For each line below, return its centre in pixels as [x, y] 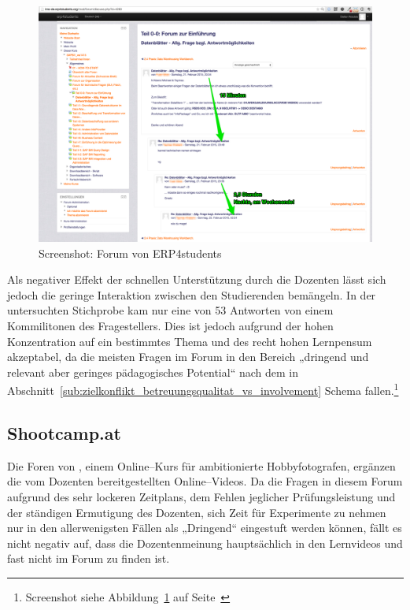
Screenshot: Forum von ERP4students [130, 253]
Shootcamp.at [64, 432]
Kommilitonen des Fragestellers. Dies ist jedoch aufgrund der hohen [170, 325]
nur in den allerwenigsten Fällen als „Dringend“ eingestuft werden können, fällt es [205, 528]
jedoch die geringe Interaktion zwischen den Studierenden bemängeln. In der [192, 294]
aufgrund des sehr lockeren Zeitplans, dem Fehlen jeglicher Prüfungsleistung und [201, 496]
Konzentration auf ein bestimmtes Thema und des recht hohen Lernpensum [190, 341]
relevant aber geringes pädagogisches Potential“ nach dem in [153, 372]
